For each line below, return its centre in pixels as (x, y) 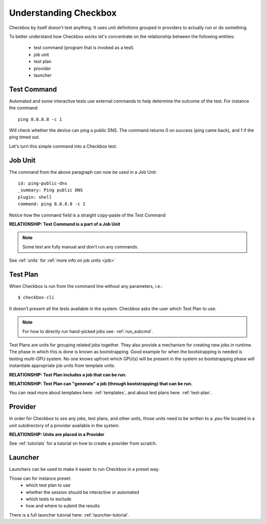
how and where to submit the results (63, 506)
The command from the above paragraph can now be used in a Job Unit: (83, 172)
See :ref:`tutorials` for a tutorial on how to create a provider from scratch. (83, 443)
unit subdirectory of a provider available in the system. (65, 425)
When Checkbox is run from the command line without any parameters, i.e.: (86, 286)
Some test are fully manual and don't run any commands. (81, 247)
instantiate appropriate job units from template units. (62, 366)
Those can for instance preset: (40, 478)
